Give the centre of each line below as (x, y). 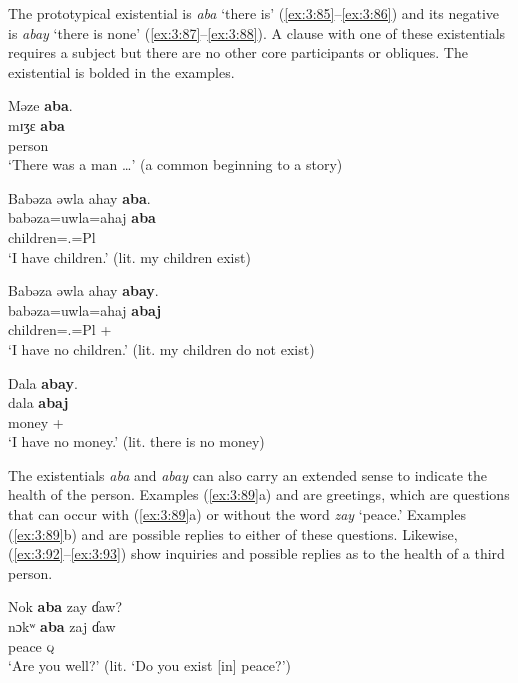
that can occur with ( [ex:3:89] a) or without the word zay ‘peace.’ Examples (237, 514)
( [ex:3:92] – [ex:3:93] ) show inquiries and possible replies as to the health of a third (256, 553)
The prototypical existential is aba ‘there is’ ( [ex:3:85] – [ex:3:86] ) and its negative (254, 13)
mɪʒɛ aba (36, 124)
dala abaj (38, 402)
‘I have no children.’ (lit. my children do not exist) (161, 348)
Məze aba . (40, 105)
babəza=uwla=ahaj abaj (85, 309)
